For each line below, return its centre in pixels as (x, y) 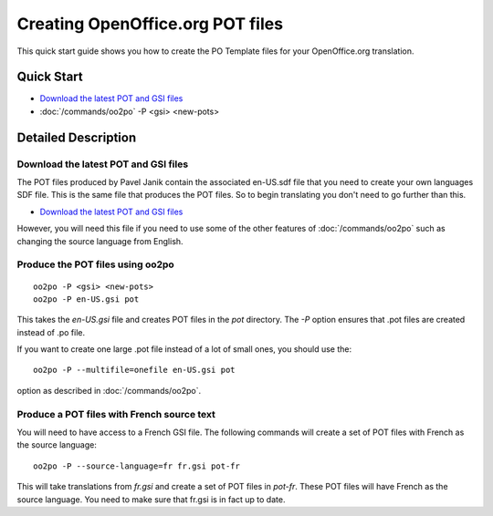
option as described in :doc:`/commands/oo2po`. (109, 390)
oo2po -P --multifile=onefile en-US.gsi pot (135, 370)
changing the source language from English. (100, 241)
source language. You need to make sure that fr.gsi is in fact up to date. (151, 499)
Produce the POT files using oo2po (96, 264)
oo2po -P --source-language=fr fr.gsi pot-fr (137, 466)
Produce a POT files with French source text (116, 414)
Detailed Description (77, 137)
